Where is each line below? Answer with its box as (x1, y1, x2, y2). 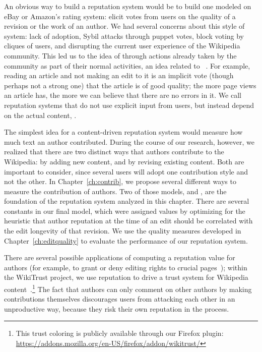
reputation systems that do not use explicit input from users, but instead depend (4, 99, 254, 110)
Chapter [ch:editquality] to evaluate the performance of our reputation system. (4, 235, 248, 246)
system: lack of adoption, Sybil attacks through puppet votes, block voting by (4, 30, 244, 41)
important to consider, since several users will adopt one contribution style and (4, 166, 248, 177)
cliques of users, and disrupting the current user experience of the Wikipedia (4, 40, 240, 51)
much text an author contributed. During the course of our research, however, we (4, 136, 254, 147)
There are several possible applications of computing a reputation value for (4, 252, 235, 263)
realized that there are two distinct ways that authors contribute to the (4, 146, 224, 157)
